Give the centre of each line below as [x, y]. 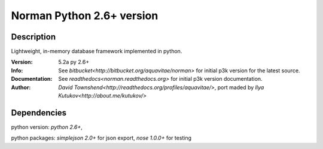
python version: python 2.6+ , [47, 127]
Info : [17, 70]
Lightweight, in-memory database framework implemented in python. [97, 51]
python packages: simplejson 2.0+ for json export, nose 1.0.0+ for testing [101, 138]
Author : [21, 87]
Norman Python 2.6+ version [85, 16]
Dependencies [39, 113]
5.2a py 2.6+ [74, 62]
